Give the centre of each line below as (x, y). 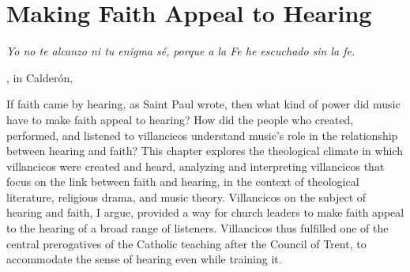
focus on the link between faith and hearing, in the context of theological (183, 181)
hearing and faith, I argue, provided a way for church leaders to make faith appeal (205, 212)
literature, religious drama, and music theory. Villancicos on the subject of (186, 196)
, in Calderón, (40, 77)
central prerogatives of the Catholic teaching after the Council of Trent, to (186, 243)
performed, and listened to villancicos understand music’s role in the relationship (202, 135)
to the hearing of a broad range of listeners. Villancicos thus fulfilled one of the (197, 228)
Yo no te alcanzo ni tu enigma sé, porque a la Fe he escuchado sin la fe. (181, 51)
